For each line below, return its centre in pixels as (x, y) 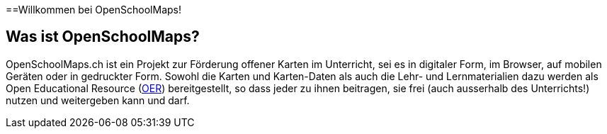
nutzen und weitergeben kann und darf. (98, 100)
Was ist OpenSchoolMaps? (103, 37)
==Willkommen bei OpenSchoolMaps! (93, 10)
